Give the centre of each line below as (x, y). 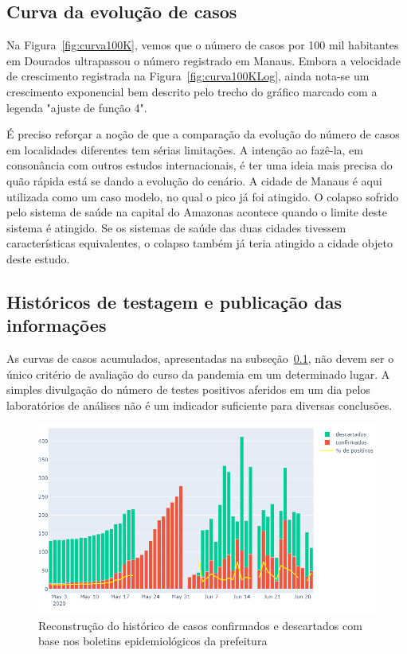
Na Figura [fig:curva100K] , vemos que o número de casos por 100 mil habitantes (203, 45)
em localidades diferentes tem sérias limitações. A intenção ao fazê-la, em (185, 149)
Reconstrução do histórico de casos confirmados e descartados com (200, 625)
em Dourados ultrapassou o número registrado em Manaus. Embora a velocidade (203, 60)
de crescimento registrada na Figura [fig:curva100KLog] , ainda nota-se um (188, 76)
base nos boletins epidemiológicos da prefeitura (153, 641)
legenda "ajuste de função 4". (77, 107)
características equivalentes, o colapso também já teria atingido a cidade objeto (200, 243)
